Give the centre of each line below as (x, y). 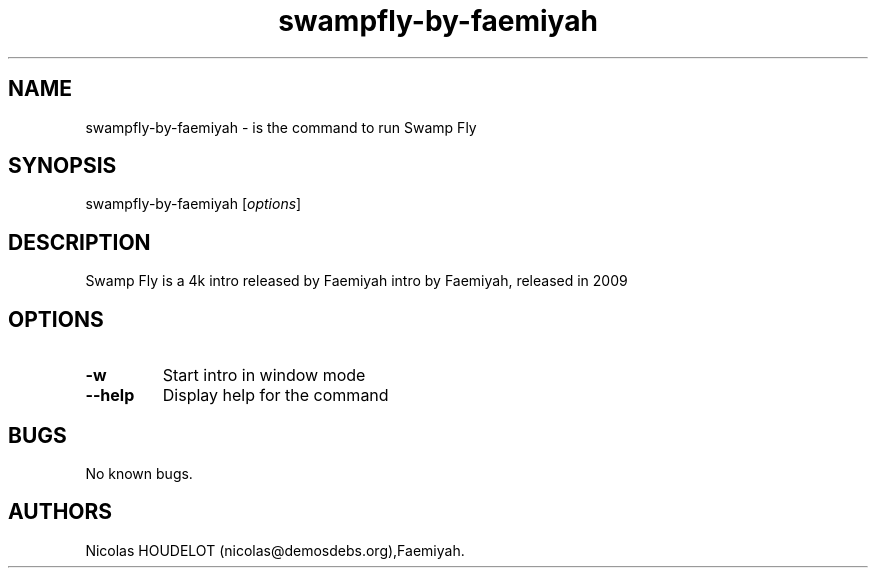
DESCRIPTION (79, 242)
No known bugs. (139, 473)
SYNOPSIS (62, 166)
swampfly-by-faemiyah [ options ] (193, 204)
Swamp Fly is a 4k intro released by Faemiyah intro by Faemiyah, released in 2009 (356, 281)
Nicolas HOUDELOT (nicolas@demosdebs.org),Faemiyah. (275, 550)
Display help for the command (275, 395)
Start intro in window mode (264, 375)
